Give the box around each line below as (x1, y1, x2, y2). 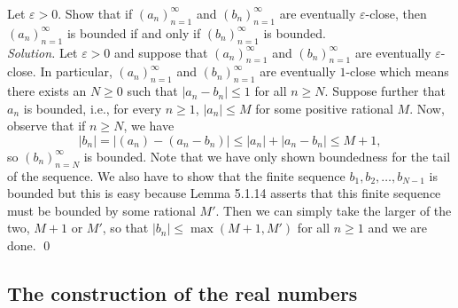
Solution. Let (7, 43, 78, 61)
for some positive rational (255, 99, 393, 117)
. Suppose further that (324, 82, 446, 100)
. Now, (409, 99, 445, 117)
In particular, (40, 62, 113, 81)
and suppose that (113, 43, 208, 61)
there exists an (7, 82, 87, 100)
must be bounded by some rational (7, 201, 196, 219)
